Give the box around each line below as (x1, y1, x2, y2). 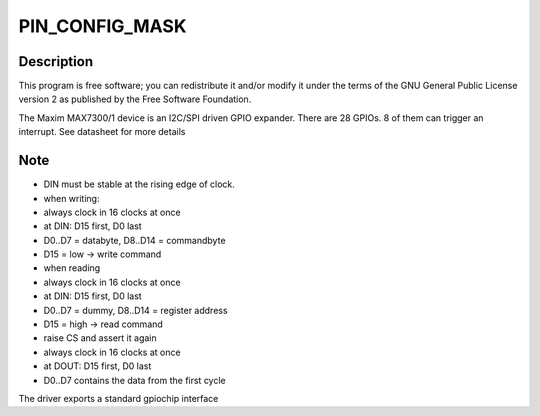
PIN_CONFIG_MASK (18, 15, 187, 37)
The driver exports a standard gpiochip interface (18, 393, 219, 404)
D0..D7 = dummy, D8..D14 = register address (43, 304, 229, 316)
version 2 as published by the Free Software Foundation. (18, 93, 252, 105)
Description (18, 53, 94, 70)
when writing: (43, 192, 100, 204)
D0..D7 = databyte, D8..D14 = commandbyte (43, 234, 226, 246)
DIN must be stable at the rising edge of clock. (43, 178, 235, 190)
